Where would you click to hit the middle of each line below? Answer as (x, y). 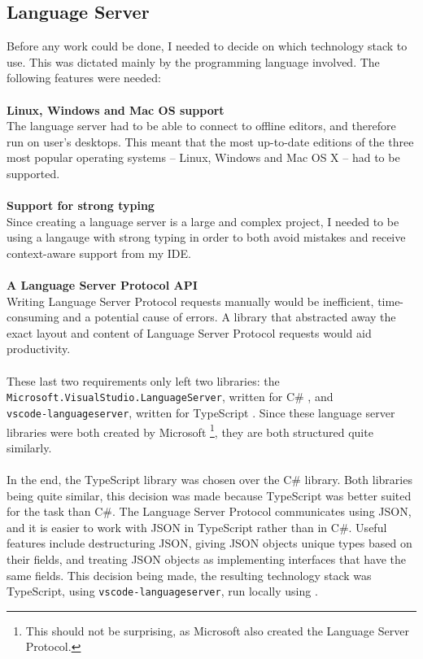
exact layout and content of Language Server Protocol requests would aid (189, 332)
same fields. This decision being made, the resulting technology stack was (189, 575)
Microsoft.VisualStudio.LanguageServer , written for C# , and (170, 397)
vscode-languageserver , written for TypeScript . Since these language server (201, 412)
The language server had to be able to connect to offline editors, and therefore (201, 126)
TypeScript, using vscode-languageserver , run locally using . (162, 591)
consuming (33, 317)
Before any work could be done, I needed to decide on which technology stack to (207, 46)
